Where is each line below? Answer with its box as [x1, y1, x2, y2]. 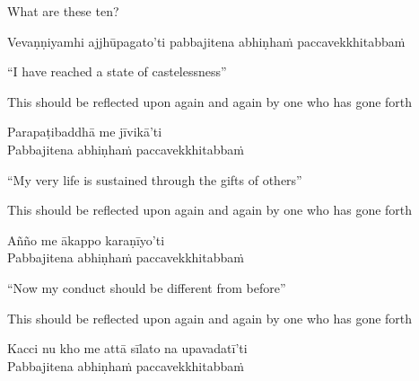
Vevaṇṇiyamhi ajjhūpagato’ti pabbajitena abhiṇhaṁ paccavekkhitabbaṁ [7, 31, 406, 50]
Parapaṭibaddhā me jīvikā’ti [7, 122, 162, 141]
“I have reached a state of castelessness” [7, 62, 227, 81]
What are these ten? [7, 2, 119, 20]
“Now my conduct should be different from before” [7, 278, 286, 297]
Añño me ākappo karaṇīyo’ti [7, 230, 165, 249]
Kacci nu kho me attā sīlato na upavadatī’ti [7, 339, 248, 358]
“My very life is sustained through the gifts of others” [7, 170, 302, 189]
